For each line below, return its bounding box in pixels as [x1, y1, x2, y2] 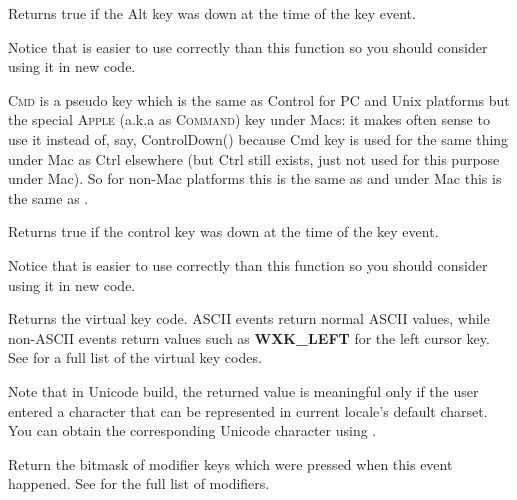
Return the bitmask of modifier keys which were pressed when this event [8, 453, 453, 474]
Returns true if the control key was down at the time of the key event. [8, 221, 439, 242]
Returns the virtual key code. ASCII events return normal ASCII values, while [8, 308, 490, 329]
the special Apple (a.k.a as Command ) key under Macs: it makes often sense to [8, 109, 490, 130]
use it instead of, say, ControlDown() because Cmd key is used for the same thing [8, 128, 509, 149]
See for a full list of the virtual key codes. [8, 347, 262, 368]
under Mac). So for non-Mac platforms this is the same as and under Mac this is [8, 168, 502, 189]
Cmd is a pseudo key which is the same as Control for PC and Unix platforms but [8, 89, 510, 110]
